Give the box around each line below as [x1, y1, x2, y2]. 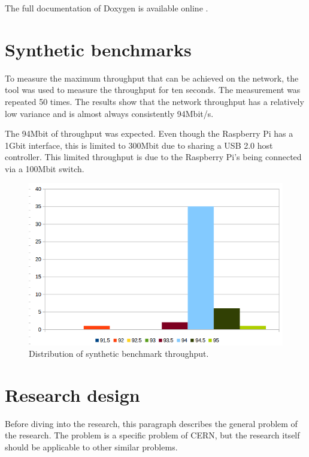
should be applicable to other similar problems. [5, 441, 178, 453]
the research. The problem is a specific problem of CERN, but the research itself [5, 429, 300, 441]
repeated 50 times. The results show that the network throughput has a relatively [5, 95, 304, 107]
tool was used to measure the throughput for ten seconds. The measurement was [5, 83, 301, 96]
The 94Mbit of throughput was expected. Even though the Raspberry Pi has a [5, 127, 293, 140]
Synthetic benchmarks [5, 37, 192, 61]
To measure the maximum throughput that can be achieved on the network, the [5, 71, 299, 84]
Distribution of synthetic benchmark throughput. [29, 347, 209, 360]
